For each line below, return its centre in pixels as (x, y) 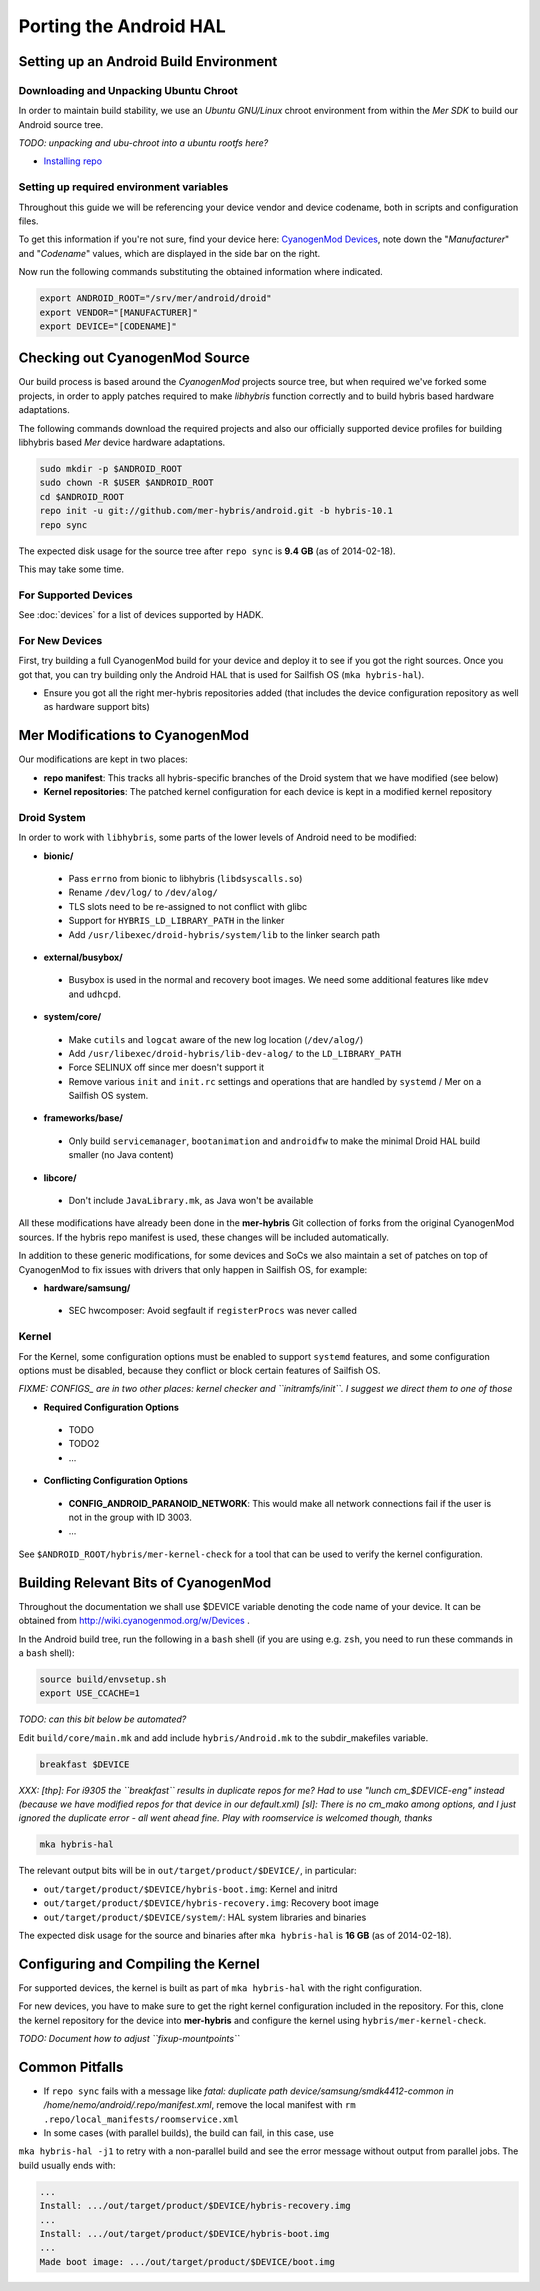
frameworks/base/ (83, 1118)
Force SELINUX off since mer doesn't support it (166, 1067)
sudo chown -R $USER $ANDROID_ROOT (126, 483)
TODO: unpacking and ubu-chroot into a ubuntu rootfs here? (143, 143)
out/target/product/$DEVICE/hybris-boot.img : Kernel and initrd (191, 1889)
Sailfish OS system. (108, 1096)
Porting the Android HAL (122, 26)
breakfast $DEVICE (84, 1764)
